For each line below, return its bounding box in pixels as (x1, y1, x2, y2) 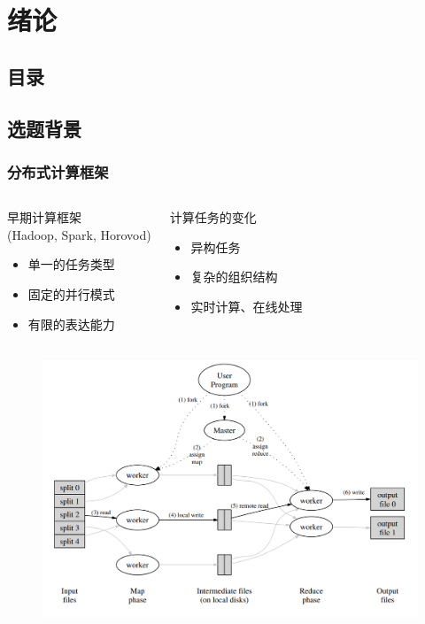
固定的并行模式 (27, 284, 115, 303)
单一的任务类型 (27, 255, 115, 273)
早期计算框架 (7, 208, 81, 227)
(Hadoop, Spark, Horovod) (7, 225, 151, 243)
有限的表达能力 (27, 314, 115, 333)
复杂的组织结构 (190, 267, 278, 286)
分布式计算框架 (7, 160, 109, 182)
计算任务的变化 (169, 208, 257, 227)
